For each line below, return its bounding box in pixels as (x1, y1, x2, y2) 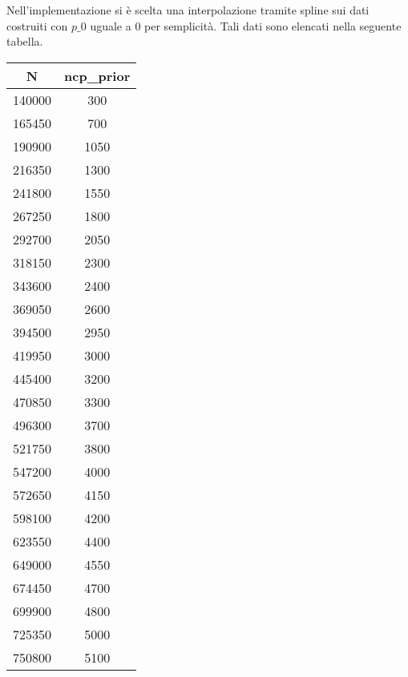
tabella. (6, 33, 43, 50)
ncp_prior (64, 66, 131, 85)
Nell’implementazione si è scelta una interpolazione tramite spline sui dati (6, 2, 370, 18)
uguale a (90, 17, 131, 34)
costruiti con (6, 17, 68, 34)
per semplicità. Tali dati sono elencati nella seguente (144, 17, 402, 34)
